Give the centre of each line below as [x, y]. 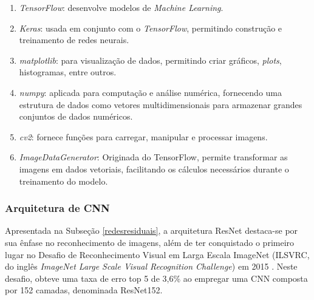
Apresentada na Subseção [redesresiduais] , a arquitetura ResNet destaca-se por [152, 230]
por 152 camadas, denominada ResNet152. [84, 290]
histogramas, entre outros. [68, 72]
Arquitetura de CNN [57, 208]
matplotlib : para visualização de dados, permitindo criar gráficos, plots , [150, 60]
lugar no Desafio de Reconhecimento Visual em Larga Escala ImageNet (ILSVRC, [157, 254]
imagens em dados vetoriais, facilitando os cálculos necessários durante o [154, 169]
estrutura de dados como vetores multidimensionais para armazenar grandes [161, 104]
